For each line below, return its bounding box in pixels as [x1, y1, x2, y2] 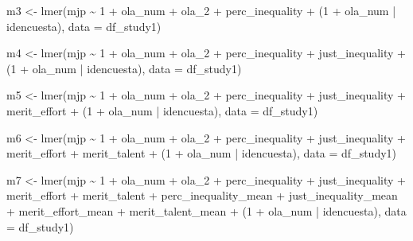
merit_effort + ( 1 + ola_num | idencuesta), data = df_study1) [6, 102, 318, 119]
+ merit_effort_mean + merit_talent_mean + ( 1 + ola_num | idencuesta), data [6, 202, 407, 219]
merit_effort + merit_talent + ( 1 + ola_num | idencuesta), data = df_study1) [6, 145, 397, 161]
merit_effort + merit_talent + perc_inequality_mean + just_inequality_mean [6, 187, 398, 204]
